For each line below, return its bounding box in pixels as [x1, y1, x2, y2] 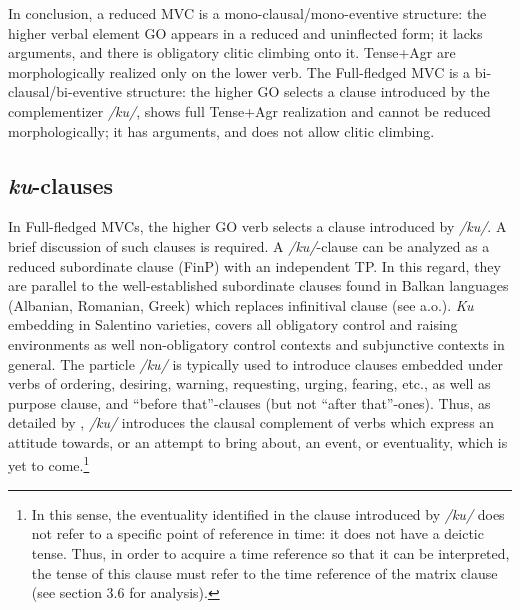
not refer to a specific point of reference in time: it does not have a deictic [31, 523, 484, 544]
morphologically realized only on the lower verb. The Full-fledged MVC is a [8, 61, 471, 82]
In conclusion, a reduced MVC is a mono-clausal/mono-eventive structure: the [8, 3, 487, 23]
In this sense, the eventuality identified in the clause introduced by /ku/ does [31, 503, 505, 524]
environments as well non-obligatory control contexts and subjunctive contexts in [8, 333, 505, 354]
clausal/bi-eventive [8, 81, 123, 102]
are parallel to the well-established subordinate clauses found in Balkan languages [8, 275, 509, 296]
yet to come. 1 [8, 452, 90, 476]
